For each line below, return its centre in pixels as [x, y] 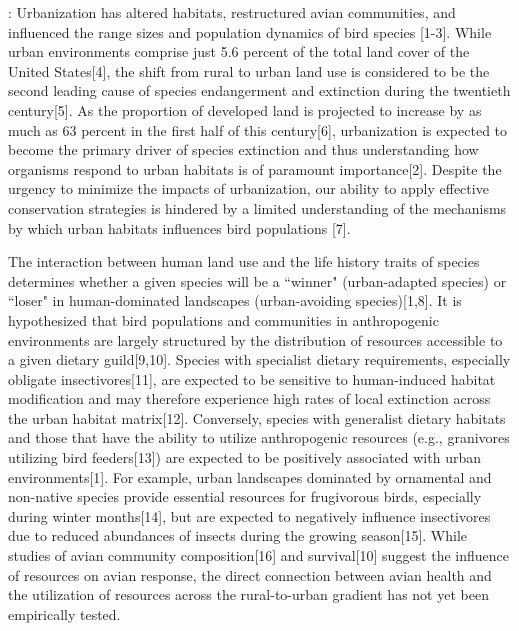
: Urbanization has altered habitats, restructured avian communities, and [232, 12]
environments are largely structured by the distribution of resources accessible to [255, 339]
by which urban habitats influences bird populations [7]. [179, 227]
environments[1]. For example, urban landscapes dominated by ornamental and [250, 476]
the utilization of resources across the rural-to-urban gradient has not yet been [248, 594]
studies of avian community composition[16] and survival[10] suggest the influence [259, 555]
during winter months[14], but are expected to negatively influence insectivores [249, 515]
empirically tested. [64, 613]
